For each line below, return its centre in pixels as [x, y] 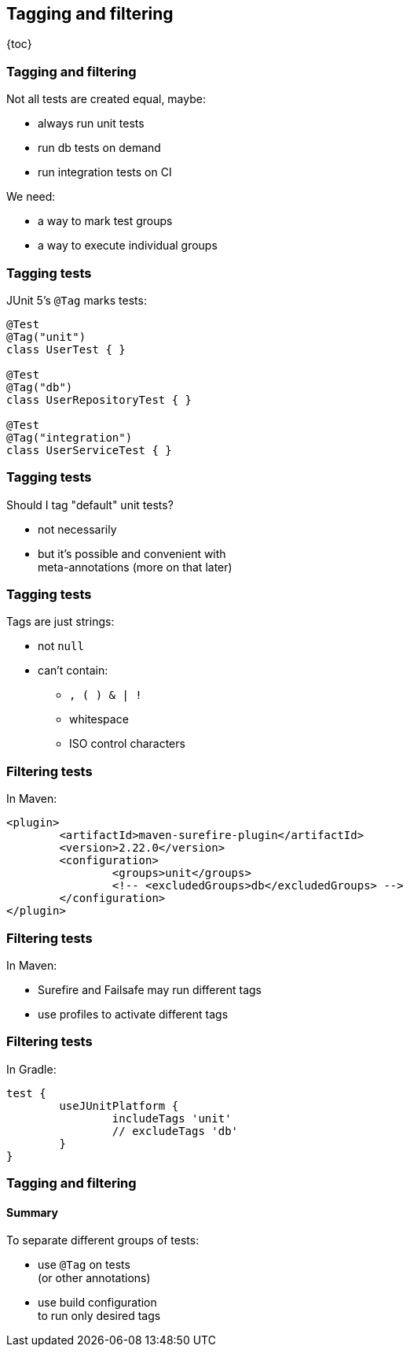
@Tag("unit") [46, 336]
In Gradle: [31, 1069]
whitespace [99, 719]
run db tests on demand [99, 148]
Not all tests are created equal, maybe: [106, 99]
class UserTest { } [66, 349]
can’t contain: [73, 671]
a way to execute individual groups [128, 246]
